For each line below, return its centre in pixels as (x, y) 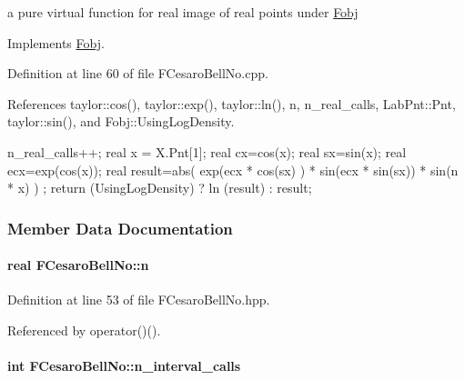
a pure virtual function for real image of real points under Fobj (183, 12)
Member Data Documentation (120, 228)
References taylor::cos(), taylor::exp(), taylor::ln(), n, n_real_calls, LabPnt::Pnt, (232, 103)
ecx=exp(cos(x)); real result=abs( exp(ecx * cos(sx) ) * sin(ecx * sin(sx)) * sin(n (233, 170)
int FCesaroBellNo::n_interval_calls (124, 366)
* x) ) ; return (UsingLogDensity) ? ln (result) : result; (160, 188)
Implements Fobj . (56, 42)
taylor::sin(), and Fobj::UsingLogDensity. (121, 121)
